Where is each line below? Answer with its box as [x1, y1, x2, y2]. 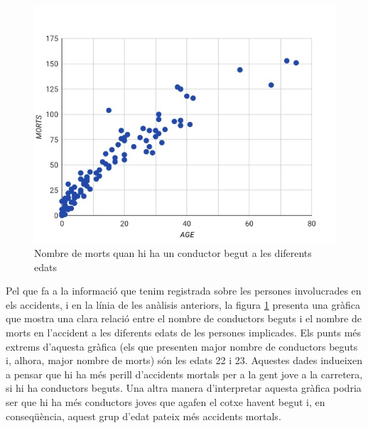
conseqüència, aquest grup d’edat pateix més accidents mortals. [6, 408, 281, 423]
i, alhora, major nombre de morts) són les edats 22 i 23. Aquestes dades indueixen [6, 353, 362, 368]
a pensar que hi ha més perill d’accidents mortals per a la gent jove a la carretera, [6, 366, 363, 381]
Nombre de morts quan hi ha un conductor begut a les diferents [34, 245, 312, 260]
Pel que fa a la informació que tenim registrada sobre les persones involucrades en [6, 283, 362, 298]
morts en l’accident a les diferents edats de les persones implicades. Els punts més [6, 324, 362, 339]
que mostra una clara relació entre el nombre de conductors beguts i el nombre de [6, 311, 362, 326]
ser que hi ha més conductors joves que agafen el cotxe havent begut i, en [6, 394, 325, 409]
